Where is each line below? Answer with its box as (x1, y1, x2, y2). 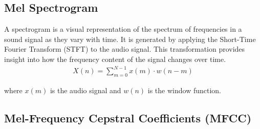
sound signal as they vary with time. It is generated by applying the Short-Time (4, 33, 256, 44)
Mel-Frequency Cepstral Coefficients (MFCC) (4, 110, 252, 125)
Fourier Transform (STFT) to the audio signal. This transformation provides (4, 44, 245, 54)
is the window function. (147, 84, 221, 95)
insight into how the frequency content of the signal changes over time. (4, 53, 226, 64)
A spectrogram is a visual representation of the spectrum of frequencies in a (4, 24, 242, 34)
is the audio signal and (50, 84, 121, 95)
